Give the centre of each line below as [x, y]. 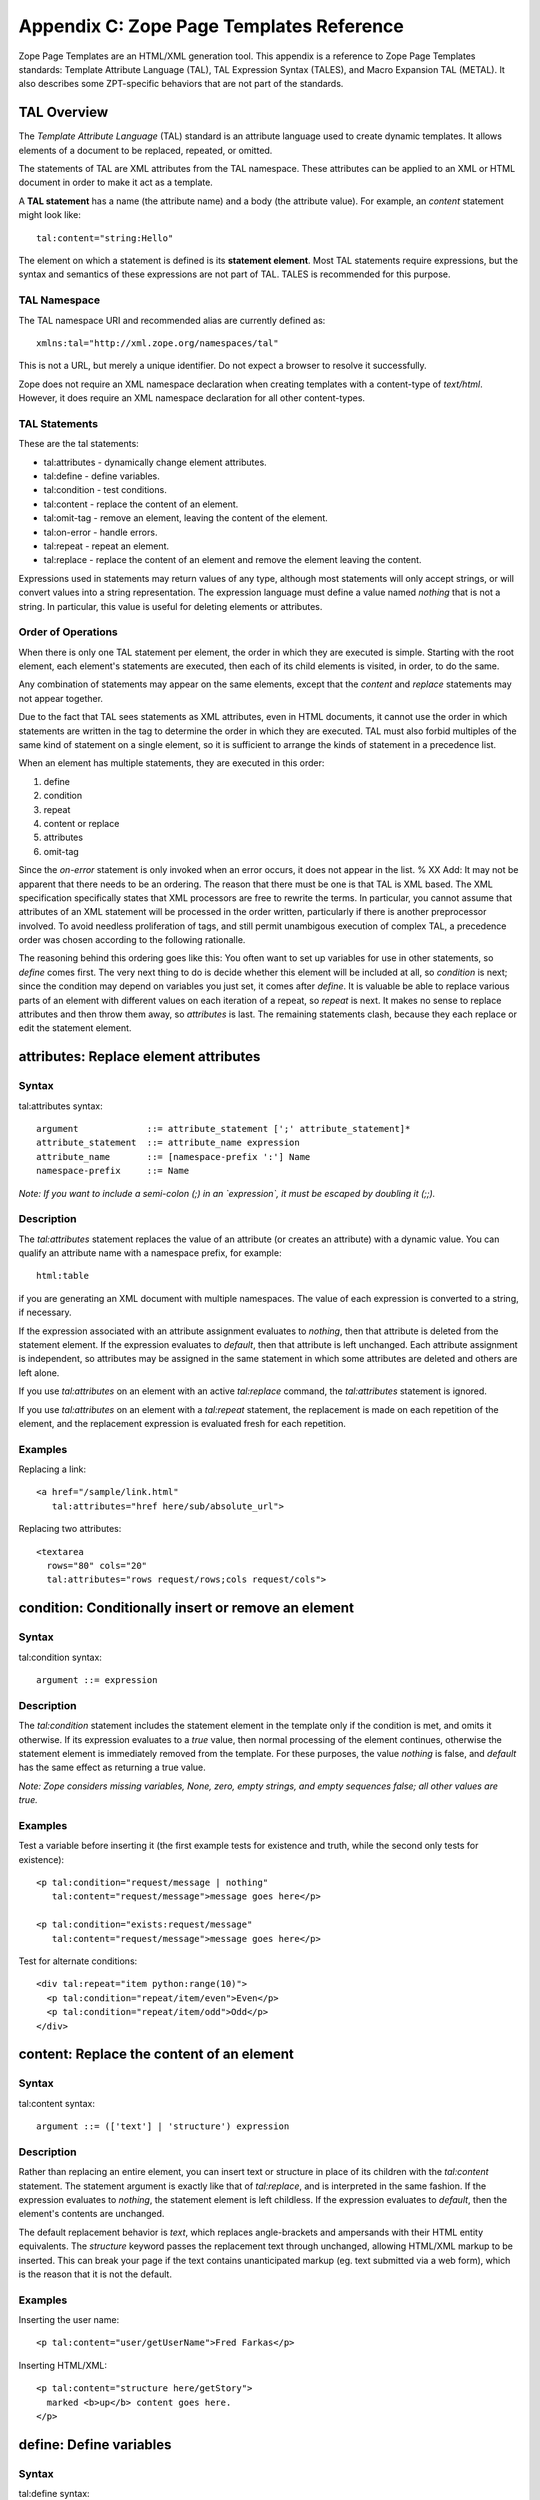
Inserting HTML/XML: [63, 2365]
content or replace [81, 823]
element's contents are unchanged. [91, 2214]
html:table [63, 1276]
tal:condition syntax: [60, 1657]
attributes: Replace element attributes [139, 1056]
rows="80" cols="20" [97, 1566]
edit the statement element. [75, 1028]
